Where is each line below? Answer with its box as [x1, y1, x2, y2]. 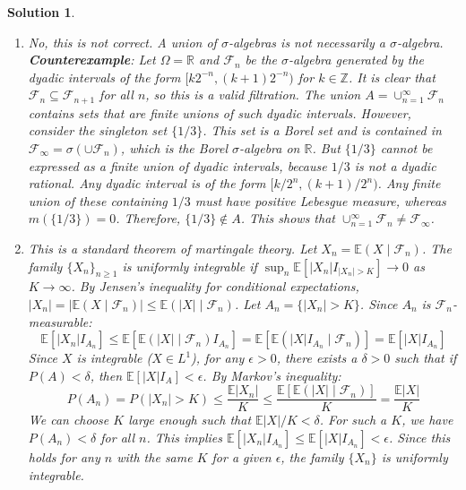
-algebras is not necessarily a [228, 32, 385, 51]
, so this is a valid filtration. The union [145, 85, 361, 104]
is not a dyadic [354, 156, 436, 175]
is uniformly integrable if [122, 256, 257, 275]
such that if [394, 348, 457, 367]
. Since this [389, 428, 451, 446]
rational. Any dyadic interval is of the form [28, 174, 266, 193]
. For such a [319, 410, 387, 429]
